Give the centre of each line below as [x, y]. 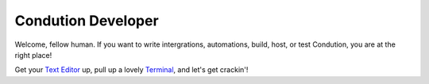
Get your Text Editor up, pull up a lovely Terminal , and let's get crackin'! [131, 70]
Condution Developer [87, 21]
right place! [33, 55]
